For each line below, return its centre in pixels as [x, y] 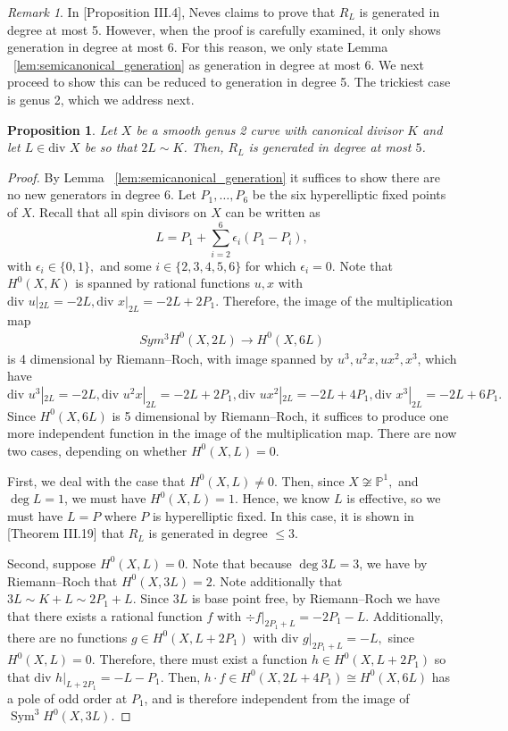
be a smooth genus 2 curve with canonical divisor [270, 129]
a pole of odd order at [67, 697]
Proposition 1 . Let [62, 129]
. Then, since [309, 480]
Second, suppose [52, 563]
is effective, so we [394, 498]
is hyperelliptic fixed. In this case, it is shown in [283, 515]
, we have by [393, 563]
